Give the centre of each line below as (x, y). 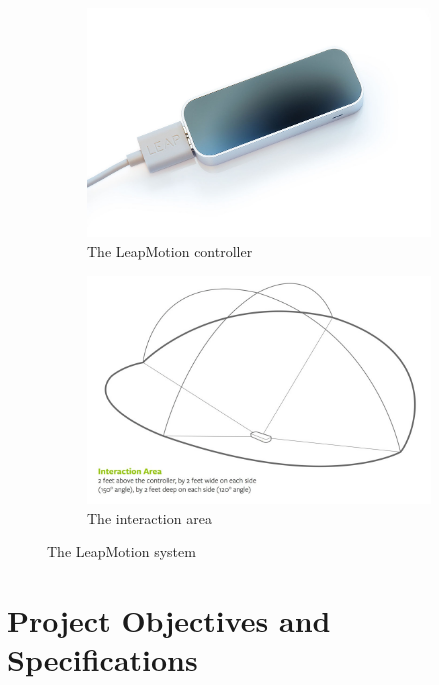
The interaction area (149, 517)
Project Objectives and (169, 620)
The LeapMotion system (121, 551)
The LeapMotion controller (170, 251)
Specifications (102, 659)
